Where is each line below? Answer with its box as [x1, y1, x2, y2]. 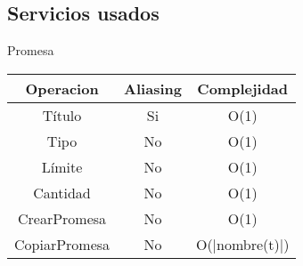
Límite [41, 156, 83, 177]
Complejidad [197, 77, 289, 99]
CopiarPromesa [14, 233, 111, 254]
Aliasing [124, 77, 182, 99]
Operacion [25, 77, 99, 99]
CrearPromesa [17, 207, 107, 229]
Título [42, 104, 82, 125]
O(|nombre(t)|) [195, 233, 290, 254]
